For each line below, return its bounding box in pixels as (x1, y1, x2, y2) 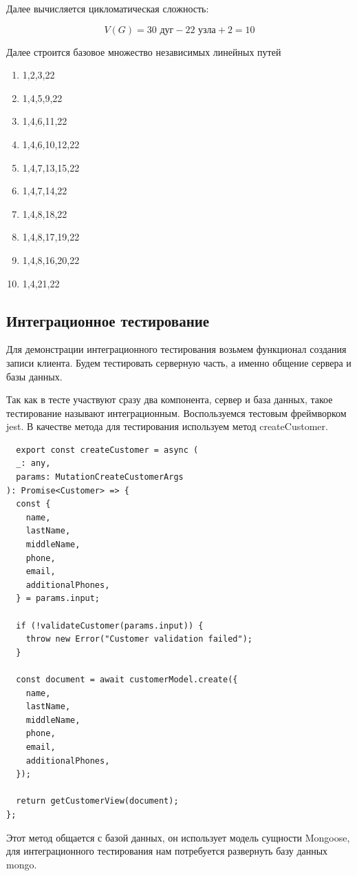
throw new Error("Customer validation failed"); (25, 634, 252, 644)
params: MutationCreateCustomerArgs (16, 472, 184, 482)
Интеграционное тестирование (6, 309, 210, 331)
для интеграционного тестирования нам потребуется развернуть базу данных (6, 844, 328, 858)
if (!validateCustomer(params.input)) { (16, 620, 204, 631)
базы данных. (6, 369, 63, 383)
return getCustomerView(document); (16, 796, 179, 806)
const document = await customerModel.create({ (16, 674, 238, 684)
